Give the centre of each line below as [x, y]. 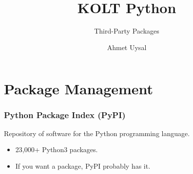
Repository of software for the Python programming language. [97, 133]
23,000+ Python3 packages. [57, 149]
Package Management [79, 89]
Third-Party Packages [127, 31]
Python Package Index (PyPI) [65, 115]
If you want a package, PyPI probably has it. [83, 165]
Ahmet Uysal [127, 47]
